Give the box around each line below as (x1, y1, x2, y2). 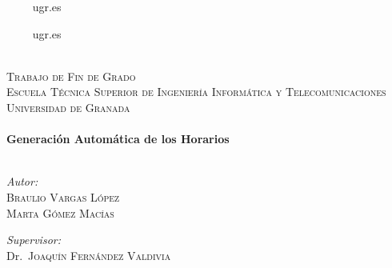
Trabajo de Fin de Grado (6, 67, 136, 84)
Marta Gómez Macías (6, 204, 114, 221)
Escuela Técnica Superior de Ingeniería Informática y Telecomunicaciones (6, 83, 386, 100)
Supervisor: (6, 231, 61, 248)
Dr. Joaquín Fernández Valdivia (6, 246, 171, 263)
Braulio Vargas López (6, 188, 120, 205)
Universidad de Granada (6, 98, 130, 115)
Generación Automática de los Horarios (6, 130, 230, 147)
